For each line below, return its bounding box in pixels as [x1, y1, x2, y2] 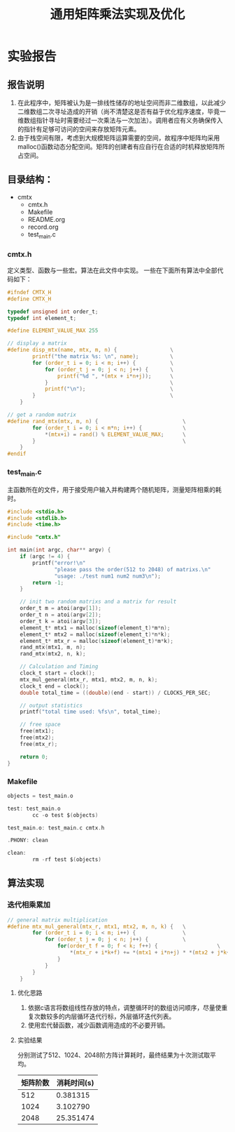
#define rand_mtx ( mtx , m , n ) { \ [7, 418, 187, 425]
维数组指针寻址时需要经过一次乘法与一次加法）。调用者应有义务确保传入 [17, 116, 223, 124]
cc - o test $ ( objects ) [32, 811, 99, 818]
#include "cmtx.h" [7, 534, 61, 541]
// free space [20, 721, 61, 728]
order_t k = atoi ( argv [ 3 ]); [20, 618, 101, 625]
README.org [27, 215, 65, 223]
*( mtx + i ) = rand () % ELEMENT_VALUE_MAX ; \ [44, 431, 187, 438]
